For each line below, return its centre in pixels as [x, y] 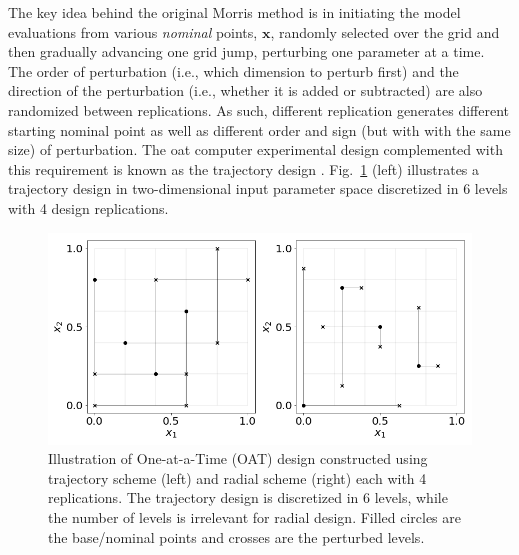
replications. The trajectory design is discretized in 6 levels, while [248, 497]
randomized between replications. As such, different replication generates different [259, 109]
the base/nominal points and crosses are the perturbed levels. [236, 536]
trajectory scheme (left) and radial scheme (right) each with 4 [237, 477]
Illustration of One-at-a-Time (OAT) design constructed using [238, 458]
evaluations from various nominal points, [133, 31]
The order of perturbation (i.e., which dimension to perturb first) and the [233, 70]
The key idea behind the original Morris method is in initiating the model [234, 12]
